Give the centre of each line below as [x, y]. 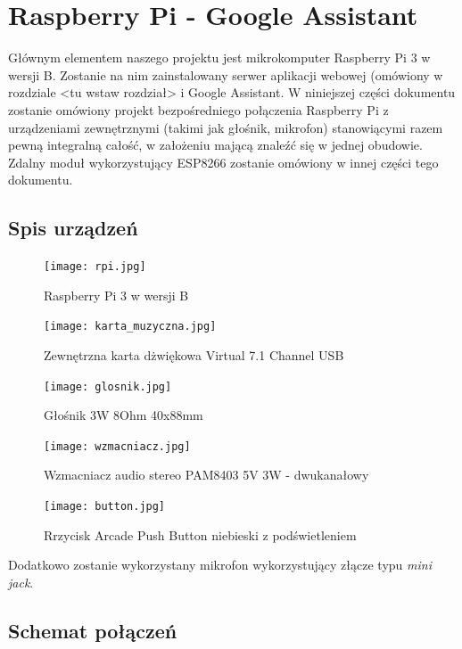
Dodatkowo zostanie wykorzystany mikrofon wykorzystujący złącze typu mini [220, 565]
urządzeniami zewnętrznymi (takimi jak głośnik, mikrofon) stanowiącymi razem [226, 127]
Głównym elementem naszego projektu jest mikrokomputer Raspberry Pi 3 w [219, 58]
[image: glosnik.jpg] [108, 386]
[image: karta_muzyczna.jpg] [130, 327]
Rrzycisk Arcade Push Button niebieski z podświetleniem [200, 534]
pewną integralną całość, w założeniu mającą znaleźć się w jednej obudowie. [215, 145]
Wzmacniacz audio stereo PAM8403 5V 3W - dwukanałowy [206, 475]
